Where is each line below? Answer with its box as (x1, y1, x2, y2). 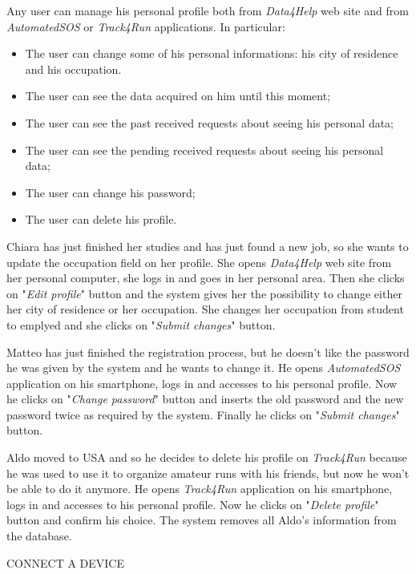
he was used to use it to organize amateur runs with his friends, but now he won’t (6, 464, 410, 481)
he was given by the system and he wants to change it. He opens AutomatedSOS (6, 359, 401, 376)
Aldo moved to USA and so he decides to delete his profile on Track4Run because (6, 449, 407, 466)
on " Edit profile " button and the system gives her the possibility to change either (6, 285, 402, 301)
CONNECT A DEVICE (6, 554, 124, 571)
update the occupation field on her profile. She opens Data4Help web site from (6, 253, 392, 270)
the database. (6, 528, 72, 544)
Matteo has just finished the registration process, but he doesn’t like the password (6, 343, 410, 360)
